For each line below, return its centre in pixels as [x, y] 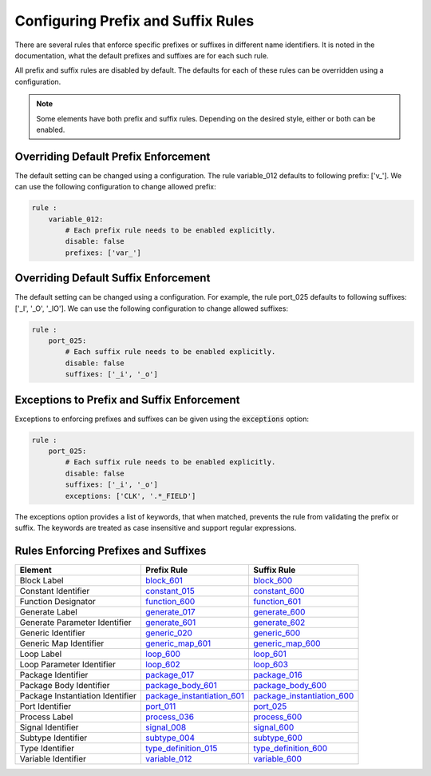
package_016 [278, 675]
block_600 [273, 580]
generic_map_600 [287, 643]
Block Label [42, 580]
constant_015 [170, 591]
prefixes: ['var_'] [103, 253]
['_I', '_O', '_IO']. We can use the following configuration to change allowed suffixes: [152, 308]
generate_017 [170, 611]
